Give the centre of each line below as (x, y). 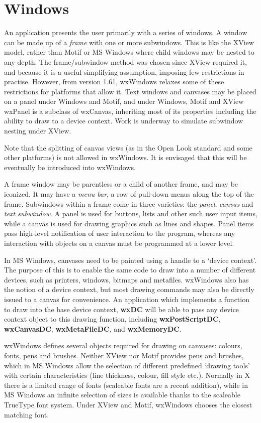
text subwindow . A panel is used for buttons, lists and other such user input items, (131, 214)
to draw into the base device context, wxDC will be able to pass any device (122, 309)
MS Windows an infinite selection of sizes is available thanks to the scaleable (122, 395)
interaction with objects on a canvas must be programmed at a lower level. (119, 243)
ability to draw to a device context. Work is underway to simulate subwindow (124, 121)
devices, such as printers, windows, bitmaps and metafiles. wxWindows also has (126, 279)
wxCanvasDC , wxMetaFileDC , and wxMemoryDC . (93, 328)
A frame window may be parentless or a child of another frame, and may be (121, 184)
